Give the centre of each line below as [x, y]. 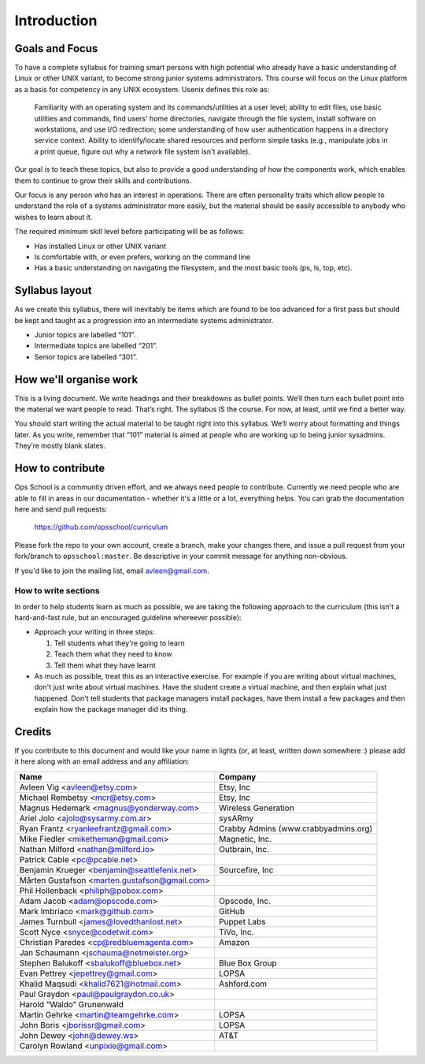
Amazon [235, 942]
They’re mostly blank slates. [60, 446]
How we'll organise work [76, 379]
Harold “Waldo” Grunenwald [71, 1004]
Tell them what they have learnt [105, 665]
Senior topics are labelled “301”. [86, 357]
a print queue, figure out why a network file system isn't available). [142, 151]
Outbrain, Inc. [244, 849]
